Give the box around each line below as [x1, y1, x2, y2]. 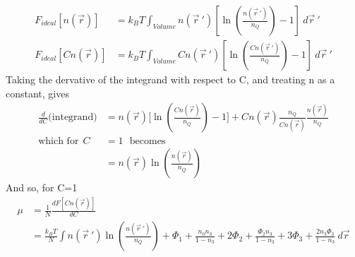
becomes [129, 136, 166, 147]
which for [38, 136, 79, 147]
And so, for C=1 [6, 180, 78, 195]
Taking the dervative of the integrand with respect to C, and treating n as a [6, 72, 335, 87]
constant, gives [6, 85, 69, 100]
